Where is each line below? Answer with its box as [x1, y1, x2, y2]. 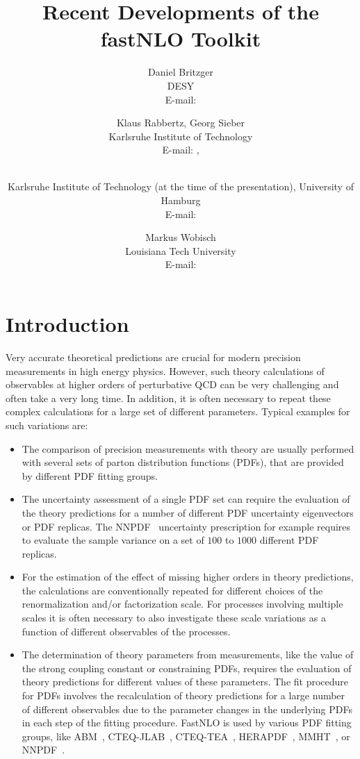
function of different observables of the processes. [22, 624, 231, 638]
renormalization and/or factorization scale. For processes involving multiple [22, 597, 343, 611]
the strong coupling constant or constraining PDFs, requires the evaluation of [22, 660, 352, 675]
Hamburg [161, 193, 201, 208]
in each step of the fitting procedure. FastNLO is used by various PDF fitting [22, 715, 352, 730]
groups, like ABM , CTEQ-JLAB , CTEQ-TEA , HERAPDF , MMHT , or [22, 728, 350, 743]
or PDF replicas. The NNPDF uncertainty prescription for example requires [22, 519, 351, 533]
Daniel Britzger [148, 65, 213, 79]
